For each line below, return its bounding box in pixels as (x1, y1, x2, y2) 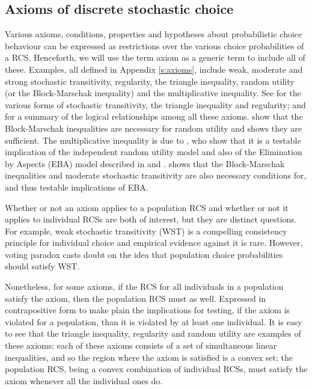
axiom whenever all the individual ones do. (5, 374, 163, 387)
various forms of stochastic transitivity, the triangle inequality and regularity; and (5, 98, 306, 111)
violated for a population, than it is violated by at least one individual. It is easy (5, 315, 302, 328)
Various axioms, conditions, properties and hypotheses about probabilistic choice (5, 28, 302, 40)
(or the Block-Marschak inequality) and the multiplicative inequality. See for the (5, 87, 301, 99)
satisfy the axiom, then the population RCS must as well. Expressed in (5, 292, 266, 304)
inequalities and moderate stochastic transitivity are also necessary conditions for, (5, 169, 307, 182)
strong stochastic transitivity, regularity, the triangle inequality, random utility (5, 75, 295, 87)
